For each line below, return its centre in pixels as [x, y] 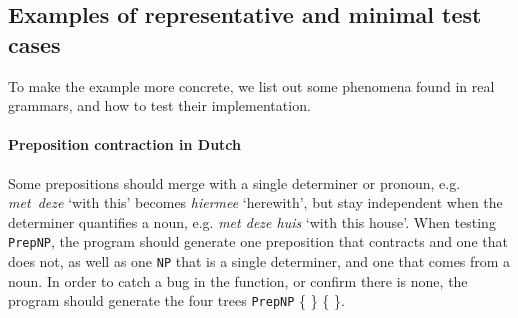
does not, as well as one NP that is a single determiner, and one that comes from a [259, 261]
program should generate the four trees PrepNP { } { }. [176, 300]
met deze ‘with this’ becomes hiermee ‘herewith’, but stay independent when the [255, 202]
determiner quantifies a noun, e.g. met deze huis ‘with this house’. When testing [252, 221]
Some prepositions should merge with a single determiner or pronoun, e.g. [234, 182]
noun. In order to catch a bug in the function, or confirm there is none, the [238, 280]
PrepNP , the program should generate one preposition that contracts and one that [258, 241]
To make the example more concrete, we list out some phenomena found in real [251, 85]
